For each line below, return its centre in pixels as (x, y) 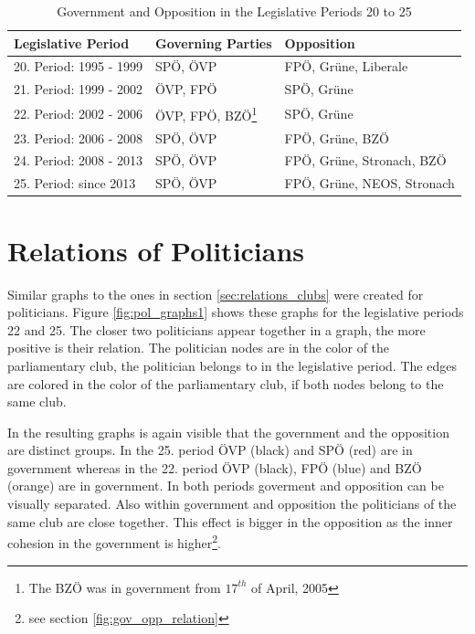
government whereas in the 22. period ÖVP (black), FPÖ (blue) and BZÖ (215, 467)
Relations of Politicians (156, 250)
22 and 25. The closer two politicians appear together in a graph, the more (216, 329)
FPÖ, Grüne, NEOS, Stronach (369, 183)
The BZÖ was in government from (125, 587)
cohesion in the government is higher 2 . (114, 541)
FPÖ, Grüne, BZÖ (337, 137)
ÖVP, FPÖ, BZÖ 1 (206, 114)
